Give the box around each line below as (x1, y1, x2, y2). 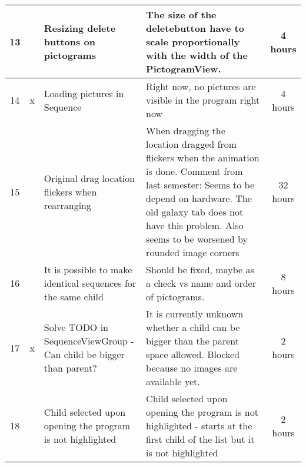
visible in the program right (146, 93, 260, 107)
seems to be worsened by (146, 232, 248, 246)
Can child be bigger (44, 347, 125, 361)
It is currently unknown (146, 307, 244, 320)
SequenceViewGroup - (44, 334, 134, 347)
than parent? (44, 361, 97, 375)
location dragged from (146, 137, 237, 151)
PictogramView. (146, 62, 221, 75)
